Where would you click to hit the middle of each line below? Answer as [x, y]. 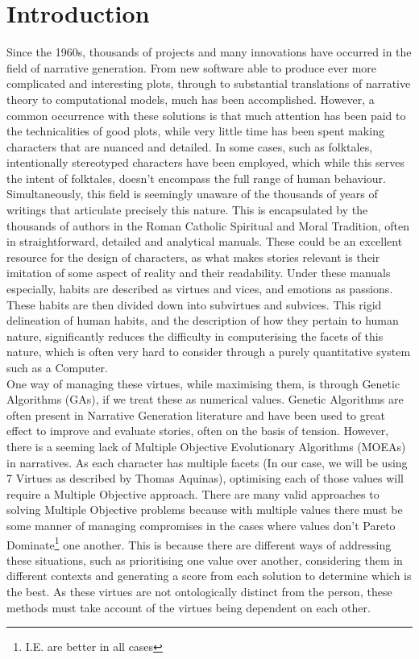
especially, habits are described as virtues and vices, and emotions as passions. [200, 289]
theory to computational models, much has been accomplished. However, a [191, 99]
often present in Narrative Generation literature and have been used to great [196, 414]
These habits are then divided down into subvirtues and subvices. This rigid [194, 304]
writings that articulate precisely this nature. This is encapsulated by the [187, 210]
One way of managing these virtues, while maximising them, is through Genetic [203, 383]
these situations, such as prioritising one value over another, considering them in [205, 560]
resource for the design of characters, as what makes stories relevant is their [193, 257]
